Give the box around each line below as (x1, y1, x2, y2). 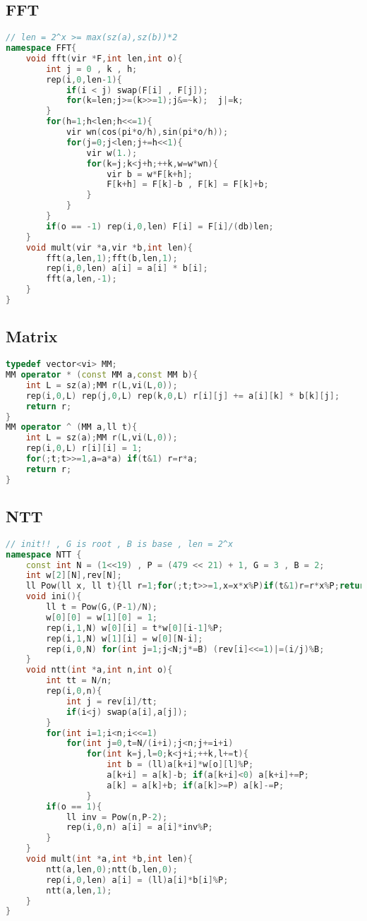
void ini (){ (25, 591, 82, 602)
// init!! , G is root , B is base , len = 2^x (6, 538, 234, 549)
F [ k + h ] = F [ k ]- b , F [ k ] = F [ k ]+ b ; (107, 179, 269, 190)
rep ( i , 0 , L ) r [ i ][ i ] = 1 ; (25, 443, 143, 454)
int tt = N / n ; (46, 675, 112, 686)
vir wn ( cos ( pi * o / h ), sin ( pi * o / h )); (66, 127, 229, 138)
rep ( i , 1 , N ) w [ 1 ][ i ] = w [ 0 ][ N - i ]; (46, 633, 203, 644)
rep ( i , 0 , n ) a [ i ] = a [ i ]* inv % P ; (66, 822, 213, 833)
